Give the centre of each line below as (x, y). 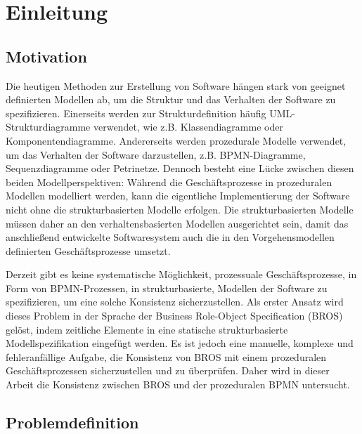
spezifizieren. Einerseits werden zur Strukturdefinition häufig (136, 113)
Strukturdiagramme (48, 127)
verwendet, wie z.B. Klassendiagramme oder (188, 127)
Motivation (46, 56)
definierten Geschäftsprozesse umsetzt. (88, 250)
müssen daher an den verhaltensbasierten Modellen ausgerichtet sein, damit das (177, 223)
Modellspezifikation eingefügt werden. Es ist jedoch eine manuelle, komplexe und (180, 343)
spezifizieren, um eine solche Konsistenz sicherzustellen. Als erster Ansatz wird (175, 302)
